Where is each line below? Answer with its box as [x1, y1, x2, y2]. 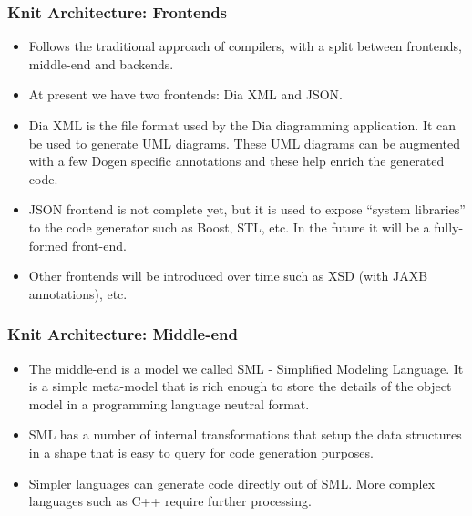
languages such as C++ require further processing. [28, 491, 312, 511]
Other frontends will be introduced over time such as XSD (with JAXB [28, 266, 428, 285]
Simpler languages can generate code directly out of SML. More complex [28, 473, 436, 492]
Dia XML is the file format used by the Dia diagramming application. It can [28, 116, 457, 134]
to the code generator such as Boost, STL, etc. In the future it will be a [28, 217, 430, 236]
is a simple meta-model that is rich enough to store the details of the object [28, 377, 452, 396]
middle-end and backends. [28, 54, 174, 73]
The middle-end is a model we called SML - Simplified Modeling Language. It [28, 358, 464, 377]
